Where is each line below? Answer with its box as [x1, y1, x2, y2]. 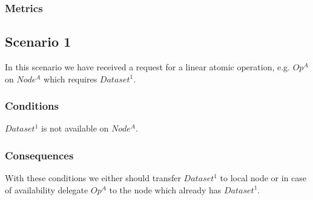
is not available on [41, 122, 109, 135]
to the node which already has [109, 183, 222, 196]
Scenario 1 [5, 32, 71, 51]
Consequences [5, 147, 74, 162]
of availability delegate [5, 183, 88, 196]
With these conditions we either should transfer [5, 172, 181, 184]
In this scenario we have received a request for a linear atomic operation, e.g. [5, 61, 290, 73]
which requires [44, 72, 97, 85]
